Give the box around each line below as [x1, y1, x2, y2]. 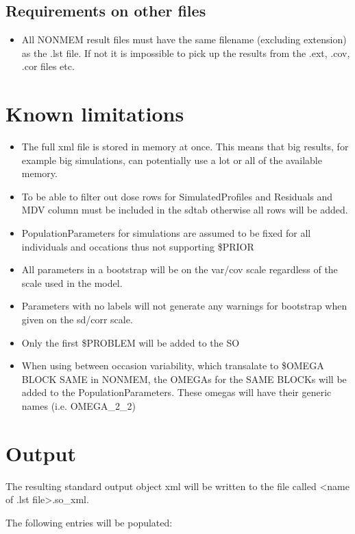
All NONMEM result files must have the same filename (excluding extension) [21, 32, 347, 47]
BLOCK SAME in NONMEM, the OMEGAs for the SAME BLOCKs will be [21, 371, 347, 386]
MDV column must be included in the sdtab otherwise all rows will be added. [21, 202, 348, 217]
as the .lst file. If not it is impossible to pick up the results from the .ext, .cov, [21, 45, 350, 60]
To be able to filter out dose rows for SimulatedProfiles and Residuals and [21, 189, 333, 203]
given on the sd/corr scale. [21, 312, 133, 327]
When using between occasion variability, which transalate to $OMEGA [21, 358, 324, 373]
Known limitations [5, 100, 184, 128]
